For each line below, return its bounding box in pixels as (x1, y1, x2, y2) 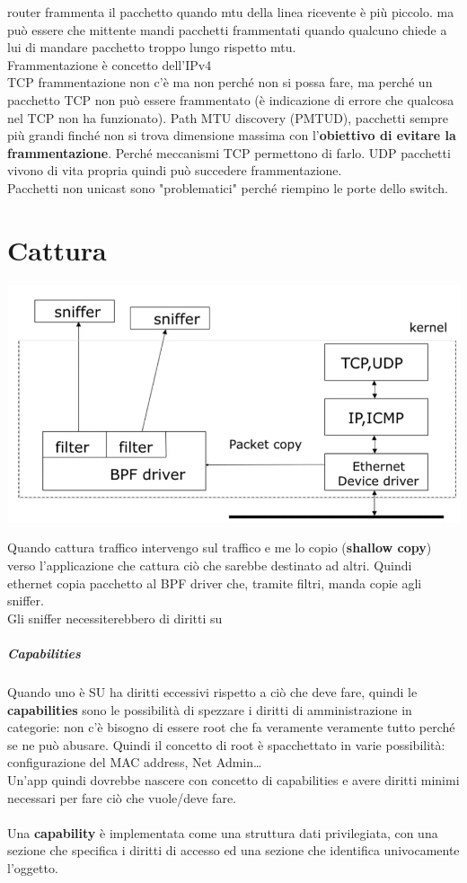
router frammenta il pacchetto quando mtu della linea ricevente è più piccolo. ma (7, 3, 454, 21)
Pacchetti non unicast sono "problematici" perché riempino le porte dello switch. (7, 178, 448, 197)
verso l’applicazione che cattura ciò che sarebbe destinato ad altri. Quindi (7, 556, 412, 575)
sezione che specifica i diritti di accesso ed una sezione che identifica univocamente (7, 841, 460, 860)
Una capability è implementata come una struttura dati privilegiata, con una (7, 823, 438, 842)
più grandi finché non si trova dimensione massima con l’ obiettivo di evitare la (7, 126, 456, 145)
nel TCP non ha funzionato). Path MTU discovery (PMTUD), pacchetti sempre (7, 108, 449, 127)
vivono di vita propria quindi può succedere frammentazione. (7, 161, 342, 180)
